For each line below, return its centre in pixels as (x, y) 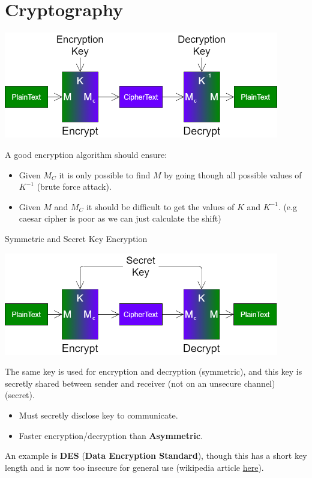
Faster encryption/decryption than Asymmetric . (111, 435)
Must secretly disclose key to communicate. (98, 415)
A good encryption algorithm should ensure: (86, 154)
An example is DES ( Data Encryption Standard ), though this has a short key (156, 455)
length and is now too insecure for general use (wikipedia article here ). (134, 467)
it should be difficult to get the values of (160, 206)
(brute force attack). (74, 186)
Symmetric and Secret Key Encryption (76, 238)
